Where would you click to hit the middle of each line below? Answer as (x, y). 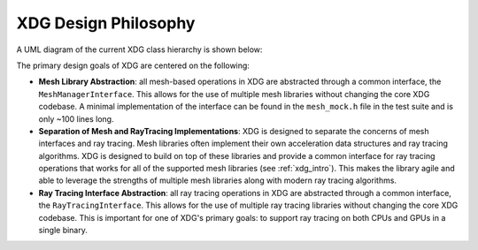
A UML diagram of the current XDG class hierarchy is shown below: (139, 49)
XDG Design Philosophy (106, 23)
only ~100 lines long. (76, 118)
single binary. (63, 231)
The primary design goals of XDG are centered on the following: (133, 65)
